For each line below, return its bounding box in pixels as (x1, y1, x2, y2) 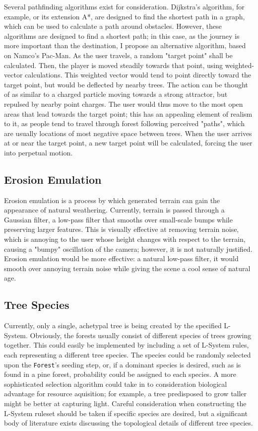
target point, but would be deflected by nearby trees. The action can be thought (4, 79, 248, 89)
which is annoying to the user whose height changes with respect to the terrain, (4, 234, 246, 244)
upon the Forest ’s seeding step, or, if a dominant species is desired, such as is (4, 359, 241, 369)
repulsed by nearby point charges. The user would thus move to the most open (4, 98, 243, 109)
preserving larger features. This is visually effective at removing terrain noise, (4, 224, 239, 234)
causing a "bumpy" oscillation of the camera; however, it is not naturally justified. (4, 243, 253, 254)
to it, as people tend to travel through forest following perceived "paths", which (4, 118, 245, 129)
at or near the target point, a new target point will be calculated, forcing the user (4, 138, 253, 148)
